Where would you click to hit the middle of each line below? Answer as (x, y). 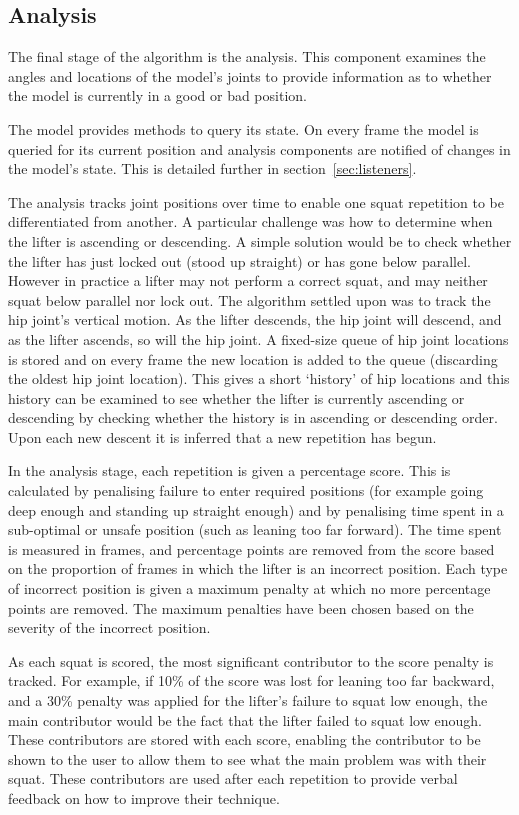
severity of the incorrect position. (109, 627)
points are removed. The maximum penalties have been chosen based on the (241, 607)
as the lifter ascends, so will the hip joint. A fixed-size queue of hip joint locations (258, 338)
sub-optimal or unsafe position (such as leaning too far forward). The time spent (255, 529)
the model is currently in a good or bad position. (157, 95)
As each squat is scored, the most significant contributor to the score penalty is (251, 660)
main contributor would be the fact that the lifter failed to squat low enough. (245, 719)
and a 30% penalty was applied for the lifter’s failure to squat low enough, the (248, 700)
